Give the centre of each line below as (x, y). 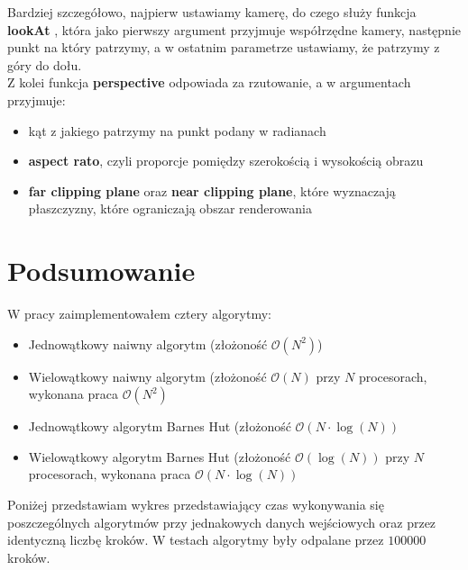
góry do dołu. (45, 64)
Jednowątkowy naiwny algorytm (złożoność (148, 344)
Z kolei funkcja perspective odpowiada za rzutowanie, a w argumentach (209, 82)
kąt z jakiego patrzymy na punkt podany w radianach (177, 130)
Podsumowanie (101, 271)
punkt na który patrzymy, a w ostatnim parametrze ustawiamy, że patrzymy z (224, 47)
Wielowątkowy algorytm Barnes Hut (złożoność (160, 456)
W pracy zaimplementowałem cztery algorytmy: (139, 314)
